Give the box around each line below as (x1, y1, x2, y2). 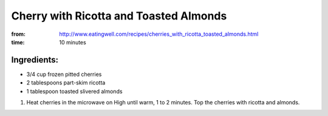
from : (11, 30, 26, 38)
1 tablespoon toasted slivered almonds (26, 87, 123, 95)
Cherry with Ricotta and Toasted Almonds (11, 9, 227, 22)
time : (11, 38, 25, 46)
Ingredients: (11, 55, 59, 65)
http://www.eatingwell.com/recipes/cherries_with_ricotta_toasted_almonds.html (59, 30, 259, 38)
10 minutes (59, 38, 86, 46)
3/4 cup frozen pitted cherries (26, 70, 102, 78)
